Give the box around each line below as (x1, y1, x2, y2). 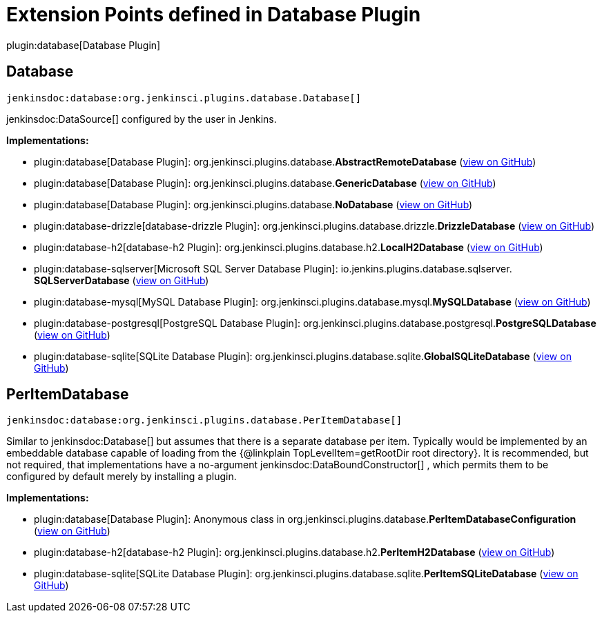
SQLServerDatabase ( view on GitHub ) (34, 274, 209, 286)
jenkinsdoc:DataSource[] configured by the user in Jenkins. (6, 112, 277, 125)
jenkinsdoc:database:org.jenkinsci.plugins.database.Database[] (6, 92, 362, 103)
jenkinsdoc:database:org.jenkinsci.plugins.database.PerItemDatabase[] (6, 415, 402, 426)
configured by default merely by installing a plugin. (6, 470, 237, 483)
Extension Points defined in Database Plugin (6, 3, 421, 26)
